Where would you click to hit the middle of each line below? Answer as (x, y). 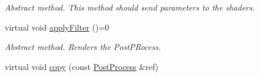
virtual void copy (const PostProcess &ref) (82, 66)
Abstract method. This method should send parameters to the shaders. (130, 7)
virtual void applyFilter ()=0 (57, 27)
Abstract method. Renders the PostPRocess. (83, 47)
